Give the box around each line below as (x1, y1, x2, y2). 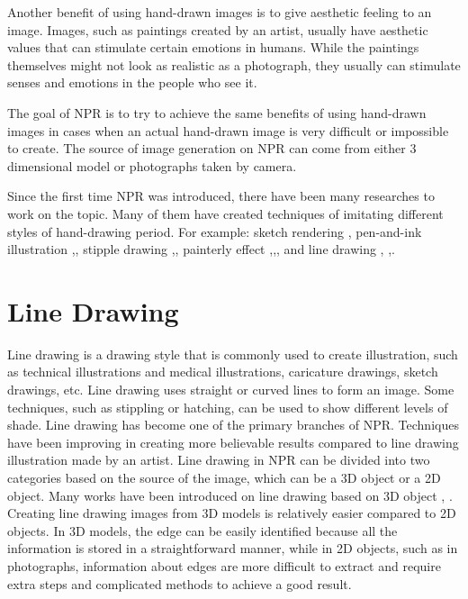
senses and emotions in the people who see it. (7, 73, 257, 92)
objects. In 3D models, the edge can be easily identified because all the (7, 521, 398, 540)
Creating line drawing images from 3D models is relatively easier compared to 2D (7, 504, 456, 522)
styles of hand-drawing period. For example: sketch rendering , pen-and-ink (7, 222, 422, 241)
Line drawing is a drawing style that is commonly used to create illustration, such (7, 344, 458, 363)
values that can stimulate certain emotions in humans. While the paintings (7, 38, 419, 57)
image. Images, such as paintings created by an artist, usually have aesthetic (7, 20, 428, 39)
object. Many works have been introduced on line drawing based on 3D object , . (7, 486, 453, 504)
